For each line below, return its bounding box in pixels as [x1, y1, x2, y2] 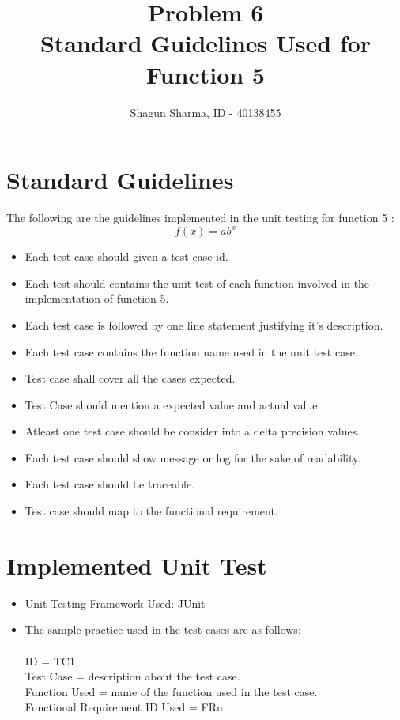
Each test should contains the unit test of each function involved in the [25, 274, 370, 291]
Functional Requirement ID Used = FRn [25, 699, 223, 715]
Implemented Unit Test [6, 548, 267, 581]
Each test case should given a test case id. [25, 248, 228, 265]
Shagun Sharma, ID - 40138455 [130, 104, 281, 120]
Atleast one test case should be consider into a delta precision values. [25, 423, 360, 439]
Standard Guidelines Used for [40, 27, 372, 59]
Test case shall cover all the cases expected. [25, 370, 236, 386]
